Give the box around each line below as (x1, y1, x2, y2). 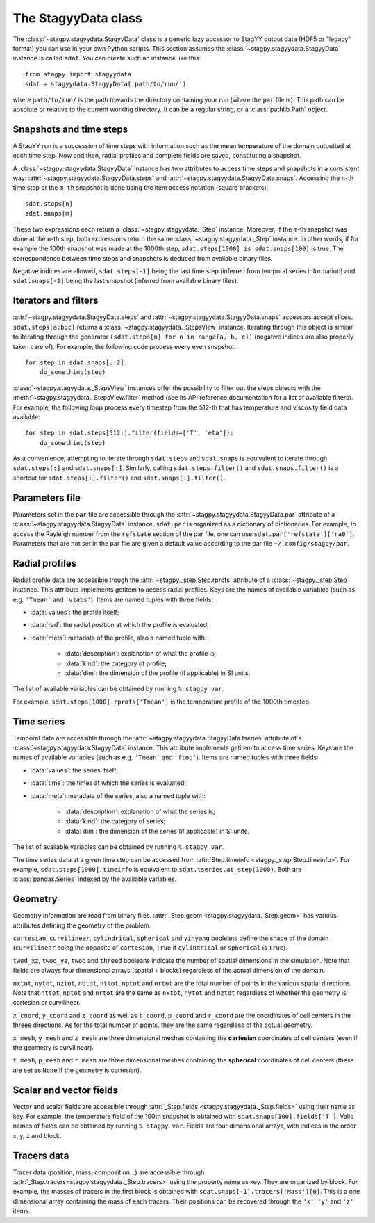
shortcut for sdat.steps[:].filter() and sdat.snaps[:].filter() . (12, 473, 226, 482)
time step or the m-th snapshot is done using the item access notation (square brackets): (12, 184, 269, 192)
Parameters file (12, 492, 81, 503)
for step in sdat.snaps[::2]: (25, 358, 128, 366)
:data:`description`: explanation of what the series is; (65, 807, 215, 816)
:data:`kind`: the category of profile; (65, 659, 167, 667)
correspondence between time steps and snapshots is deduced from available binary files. (12, 254, 273, 262)
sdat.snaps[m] (25, 209, 73, 218)
